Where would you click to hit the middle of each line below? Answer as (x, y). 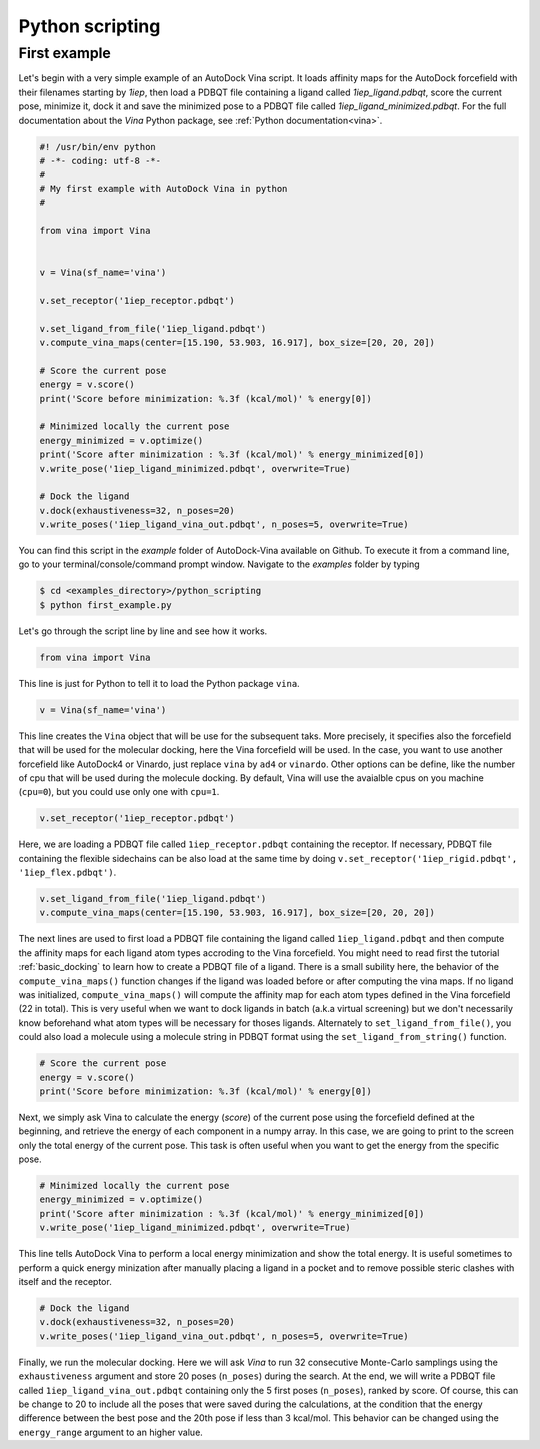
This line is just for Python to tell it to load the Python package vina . (159, 683)
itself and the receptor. (65, 1282)
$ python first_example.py (105, 604)
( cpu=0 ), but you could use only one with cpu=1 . (119, 792)
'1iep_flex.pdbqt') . (67, 872)
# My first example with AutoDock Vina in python (163, 188)
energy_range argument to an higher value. (111, 1432)
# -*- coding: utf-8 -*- (100, 160)
